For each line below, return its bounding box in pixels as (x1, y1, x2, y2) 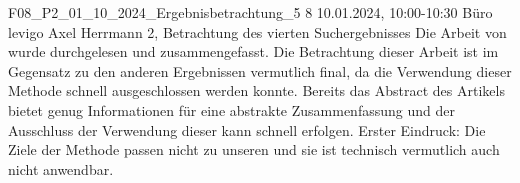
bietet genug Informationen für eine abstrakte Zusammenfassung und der (8, 99, 455, 120)
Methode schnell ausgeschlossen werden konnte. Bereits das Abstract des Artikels (8, 80, 505, 101)
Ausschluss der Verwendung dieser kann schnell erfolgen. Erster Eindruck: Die (8, 119, 486, 140)
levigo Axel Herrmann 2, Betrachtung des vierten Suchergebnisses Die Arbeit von (8, 21, 507, 42)
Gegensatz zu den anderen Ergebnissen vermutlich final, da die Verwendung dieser (8, 60, 512, 81)
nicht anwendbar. (8, 158, 114, 179)
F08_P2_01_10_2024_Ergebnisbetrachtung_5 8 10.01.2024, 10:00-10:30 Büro (8, 2, 493, 22)
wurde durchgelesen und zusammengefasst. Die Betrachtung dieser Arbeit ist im (8, 41, 499, 62)
